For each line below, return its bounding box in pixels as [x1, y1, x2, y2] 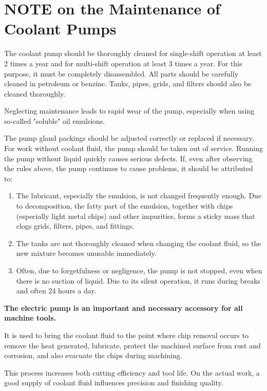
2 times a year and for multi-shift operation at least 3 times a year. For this [4, 58, 242, 68]
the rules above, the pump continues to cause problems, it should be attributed [4, 163, 253, 174]
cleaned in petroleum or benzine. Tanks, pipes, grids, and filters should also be [4, 78, 252, 89]
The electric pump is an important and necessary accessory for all [4, 302, 243, 313]
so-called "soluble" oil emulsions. [4, 115, 105, 126]
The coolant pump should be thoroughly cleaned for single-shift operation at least [4, 48, 262, 59]
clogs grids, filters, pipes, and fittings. [16, 220, 135, 231]
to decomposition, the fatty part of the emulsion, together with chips [16, 200, 233, 211]
